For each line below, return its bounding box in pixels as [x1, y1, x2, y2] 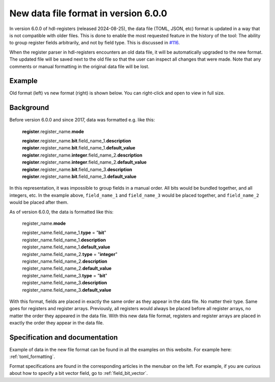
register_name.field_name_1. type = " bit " [22, 230, 106, 236]
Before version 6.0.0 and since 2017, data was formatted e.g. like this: [9, 117, 155, 123]
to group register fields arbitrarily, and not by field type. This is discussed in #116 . [9, 40, 180, 46]
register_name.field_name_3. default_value [22, 287, 112, 293]
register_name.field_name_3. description [22, 279, 107, 286]
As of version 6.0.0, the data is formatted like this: [9, 209, 114, 215]
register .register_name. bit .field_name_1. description [22, 138, 131, 144]
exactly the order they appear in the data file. [9, 320, 104, 326]
